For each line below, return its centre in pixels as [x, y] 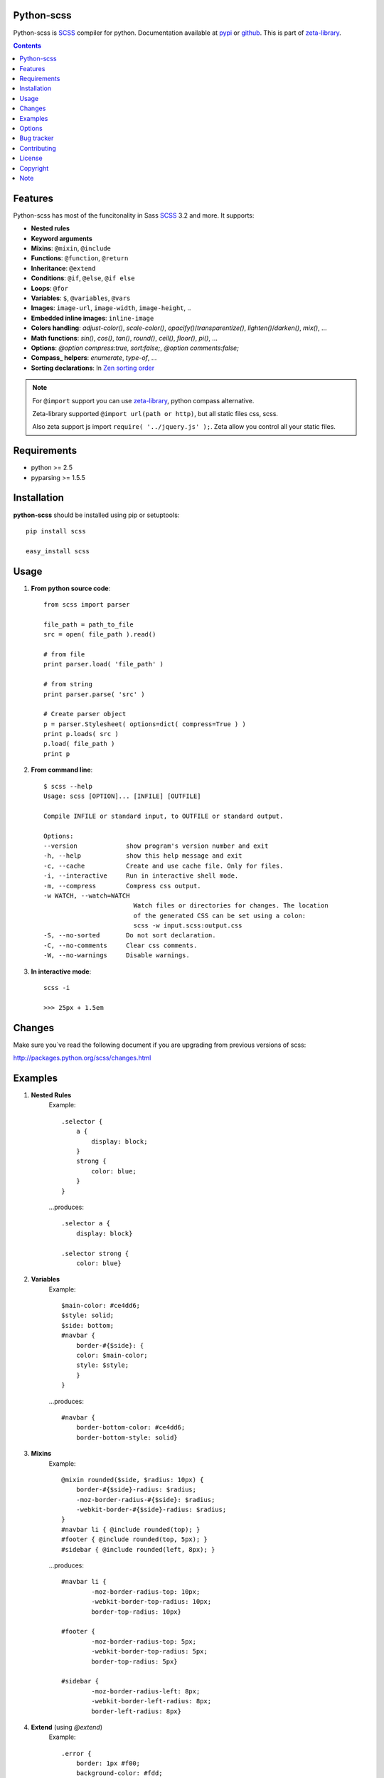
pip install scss [56, 531]
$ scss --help [68, 786]
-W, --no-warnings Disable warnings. [117, 955]
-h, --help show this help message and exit [143, 856]
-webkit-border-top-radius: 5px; [149, 1651]
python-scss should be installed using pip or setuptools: [96, 515]
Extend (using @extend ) [67, 1727]
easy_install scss [58, 551]
